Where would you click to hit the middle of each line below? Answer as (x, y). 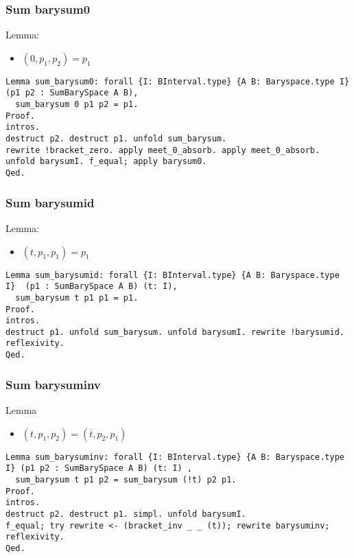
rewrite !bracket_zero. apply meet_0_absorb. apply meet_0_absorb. (163, 150)
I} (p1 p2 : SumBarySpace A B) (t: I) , (99, 468)
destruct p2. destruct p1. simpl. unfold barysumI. (126, 514)
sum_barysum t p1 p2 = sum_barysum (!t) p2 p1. (126, 479)
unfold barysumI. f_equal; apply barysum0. (106, 162)
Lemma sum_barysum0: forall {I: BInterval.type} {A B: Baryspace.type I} (178, 81)
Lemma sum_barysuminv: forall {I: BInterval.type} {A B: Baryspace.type (175, 457)
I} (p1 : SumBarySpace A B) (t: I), (92, 287)
